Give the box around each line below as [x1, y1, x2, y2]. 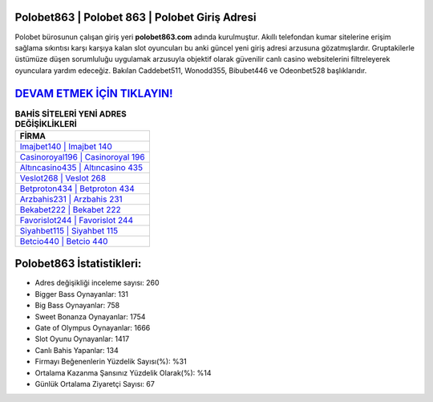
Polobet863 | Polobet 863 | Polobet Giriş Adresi [14, 10, 257, 24]
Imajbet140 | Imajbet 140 [19, 140, 112, 152]
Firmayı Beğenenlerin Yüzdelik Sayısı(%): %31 [34, 357, 188, 367]
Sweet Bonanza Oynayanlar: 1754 [34, 311, 146, 321]
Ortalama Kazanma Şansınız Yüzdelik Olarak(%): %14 [34, 367, 212, 377]
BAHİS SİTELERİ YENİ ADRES [14, 108, 127, 120]
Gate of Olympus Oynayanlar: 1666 [34, 323, 151, 333]
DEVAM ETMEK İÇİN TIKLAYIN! [14, 87, 173, 100]
